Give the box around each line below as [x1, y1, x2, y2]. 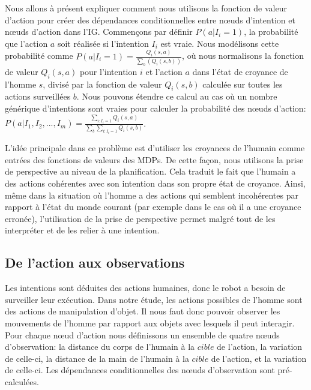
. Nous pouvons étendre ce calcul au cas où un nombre [76, 90, 277, 103]
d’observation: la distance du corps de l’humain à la [5, 340, 195, 353]
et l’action [145, 65, 183, 77]
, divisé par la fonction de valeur [43, 77, 162, 90]
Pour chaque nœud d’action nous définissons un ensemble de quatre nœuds [5, 328, 280, 341]
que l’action [5, 37, 48, 49]
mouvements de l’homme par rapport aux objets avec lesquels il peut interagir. [5, 317, 295, 329]
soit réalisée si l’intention [57, 37, 149, 49]
